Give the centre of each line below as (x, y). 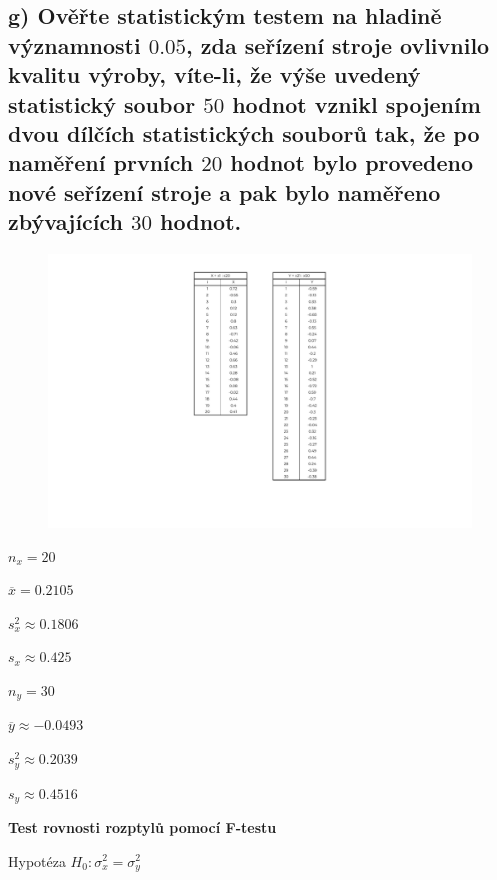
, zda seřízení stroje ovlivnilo (338, 44)
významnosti (74, 44)
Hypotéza (37, 860)
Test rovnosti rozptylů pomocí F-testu (142, 826)
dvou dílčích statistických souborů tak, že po (244, 132)
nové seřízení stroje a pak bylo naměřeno (224, 191)
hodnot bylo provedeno (352, 162)
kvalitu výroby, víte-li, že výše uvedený (214, 74)
